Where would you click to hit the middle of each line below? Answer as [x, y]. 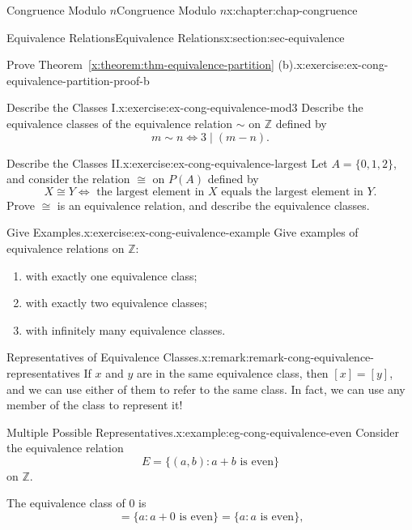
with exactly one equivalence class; [111, 275]
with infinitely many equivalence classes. [125, 329]
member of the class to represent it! [95, 405]
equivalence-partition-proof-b [78, 80]
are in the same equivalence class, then [232, 372]
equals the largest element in [292, 192]
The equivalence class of [66, 503]
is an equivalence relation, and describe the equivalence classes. [213, 205]
